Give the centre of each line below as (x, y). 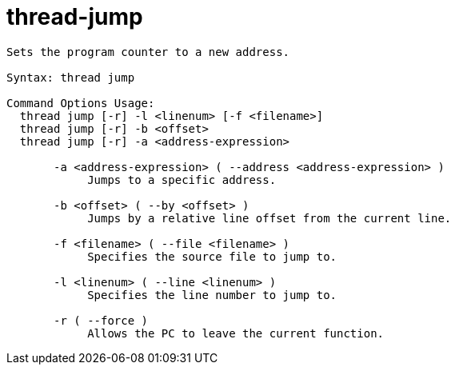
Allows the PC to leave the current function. (236, 333)
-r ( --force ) (101, 320)
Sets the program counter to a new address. (148, 52)
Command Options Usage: (81, 103)
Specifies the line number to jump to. (212, 295)
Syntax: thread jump (71, 77)
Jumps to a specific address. (182, 180)
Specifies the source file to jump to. (212, 256)
